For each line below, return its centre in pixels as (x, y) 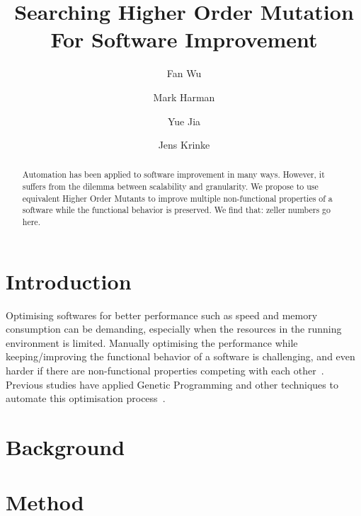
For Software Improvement (184, 39)
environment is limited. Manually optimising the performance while (152, 342)
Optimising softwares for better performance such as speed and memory (162, 315)
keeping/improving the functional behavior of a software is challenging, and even (180, 356)
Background (65, 447)
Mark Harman (184, 97)
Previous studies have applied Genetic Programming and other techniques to (172, 384)
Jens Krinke (184, 145)
